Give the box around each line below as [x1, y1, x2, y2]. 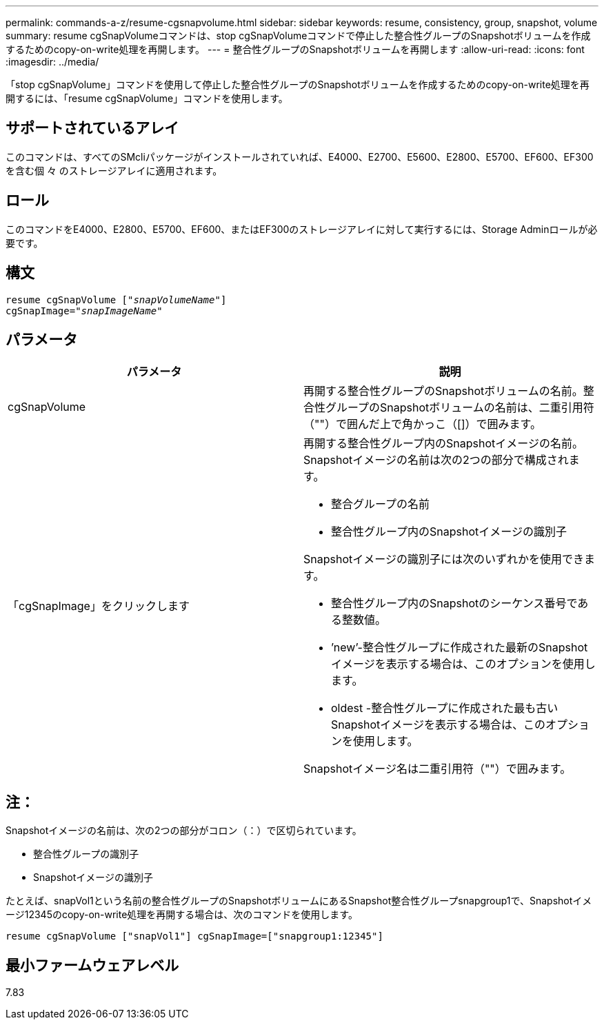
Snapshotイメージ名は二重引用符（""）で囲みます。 [303, 762, 572, 776]
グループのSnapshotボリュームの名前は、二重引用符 [325, 400, 594, 415]
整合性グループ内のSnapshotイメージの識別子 [331, 525, 567, 539]
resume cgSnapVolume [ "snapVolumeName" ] [6, 294, 227, 305]
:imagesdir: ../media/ [6, 56, 99, 68]
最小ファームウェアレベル [6, 956, 179, 974]
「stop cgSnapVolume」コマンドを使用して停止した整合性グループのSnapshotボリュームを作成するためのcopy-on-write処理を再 [6, 79, 590, 90]
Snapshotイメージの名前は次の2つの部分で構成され [303, 453, 569, 467]
